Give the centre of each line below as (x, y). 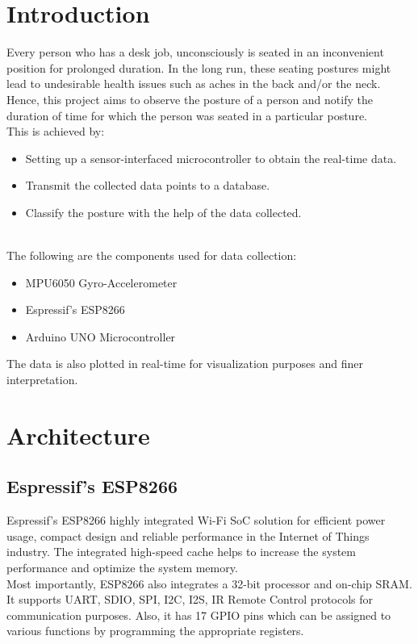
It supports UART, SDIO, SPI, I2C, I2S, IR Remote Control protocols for (190, 599)
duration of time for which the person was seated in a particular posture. (187, 115)
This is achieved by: (56, 131)
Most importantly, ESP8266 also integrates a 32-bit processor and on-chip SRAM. (209, 583)
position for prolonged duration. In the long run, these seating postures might (199, 67)
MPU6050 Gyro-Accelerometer (101, 282)
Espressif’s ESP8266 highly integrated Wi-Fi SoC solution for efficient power (196, 520)
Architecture (78, 435)
